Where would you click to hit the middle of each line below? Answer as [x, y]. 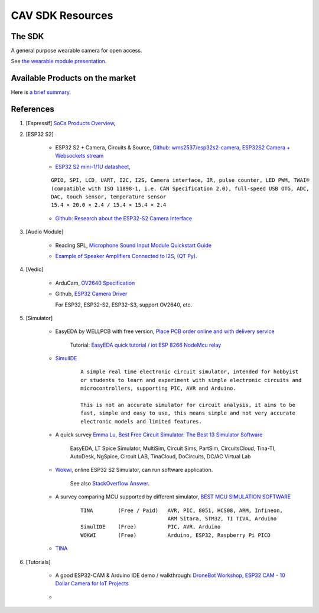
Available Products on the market [73, 78]
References [32, 109]
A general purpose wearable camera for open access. [77, 51]
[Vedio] [35, 269]
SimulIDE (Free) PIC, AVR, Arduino [151, 527]
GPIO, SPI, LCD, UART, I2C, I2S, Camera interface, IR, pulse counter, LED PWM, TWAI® [180, 180]
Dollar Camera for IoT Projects [92, 583]
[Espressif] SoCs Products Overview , [71, 123]
